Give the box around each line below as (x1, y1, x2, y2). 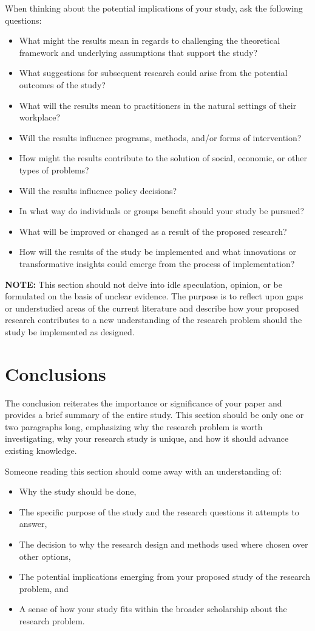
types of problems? (19, 163, 89, 176)
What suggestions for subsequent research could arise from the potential (19, 66, 288, 79)
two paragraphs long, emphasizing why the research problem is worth (5, 420, 263, 433)
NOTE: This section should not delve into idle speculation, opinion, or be (5, 277, 282, 290)
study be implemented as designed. (5, 325, 135, 338)
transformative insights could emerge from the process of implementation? (19, 257, 295, 270)
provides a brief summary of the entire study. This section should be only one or (5, 408, 304, 421)
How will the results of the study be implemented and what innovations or (19, 245, 296, 258)
